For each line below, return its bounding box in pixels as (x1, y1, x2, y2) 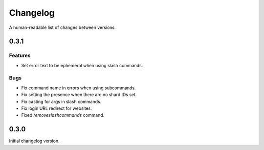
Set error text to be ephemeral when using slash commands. (21, 62, 143, 68)
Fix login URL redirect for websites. (21, 105, 92, 111)
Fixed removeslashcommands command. (21, 112, 105, 118)
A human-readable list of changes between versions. (9, 25, 116, 30)
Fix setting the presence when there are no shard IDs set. (21, 92, 137, 98)
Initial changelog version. (9, 138, 60, 144)
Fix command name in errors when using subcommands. (21, 85, 136, 91)
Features (9, 52, 31, 59)
